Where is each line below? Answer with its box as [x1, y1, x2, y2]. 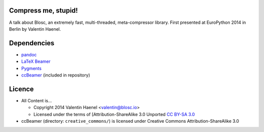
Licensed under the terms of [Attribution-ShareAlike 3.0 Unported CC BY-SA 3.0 [33, 111, 195, 117]
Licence [9, 85, 34, 93]
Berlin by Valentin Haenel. [9, 26, 61, 32]
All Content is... [21, 97, 52, 103]
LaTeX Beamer [21, 58, 51, 64]
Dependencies [9, 39, 55, 47]
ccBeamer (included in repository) [21, 72, 90, 78]
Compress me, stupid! [9, 6, 78, 15]
